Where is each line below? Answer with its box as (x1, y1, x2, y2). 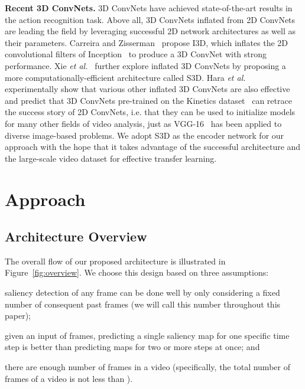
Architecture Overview (5, 227, 147, 246)
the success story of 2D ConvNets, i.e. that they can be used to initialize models (5, 106, 296, 118)
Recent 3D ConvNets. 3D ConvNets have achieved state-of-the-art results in (5, 2, 293, 14)
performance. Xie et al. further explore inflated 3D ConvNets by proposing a (5, 59, 286, 71)
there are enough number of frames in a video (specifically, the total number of (5, 361, 290, 373)
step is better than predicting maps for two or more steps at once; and (5, 341, 260, 353)
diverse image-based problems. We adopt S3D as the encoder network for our (5, 129, 284, 141)
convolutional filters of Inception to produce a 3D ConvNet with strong (5, 48, 267, 60)
